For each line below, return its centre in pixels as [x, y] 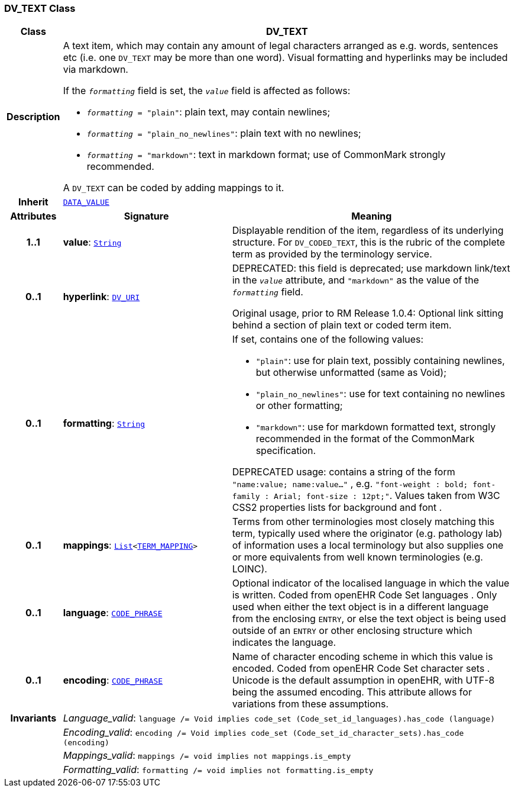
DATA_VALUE [86, 202]
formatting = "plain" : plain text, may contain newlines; [208, 112]
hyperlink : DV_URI [101, 297]
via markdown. [95, 70]
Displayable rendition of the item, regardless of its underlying [368, 231]
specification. [286, 451]
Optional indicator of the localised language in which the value [371, 583]
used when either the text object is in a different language [360, 607]
